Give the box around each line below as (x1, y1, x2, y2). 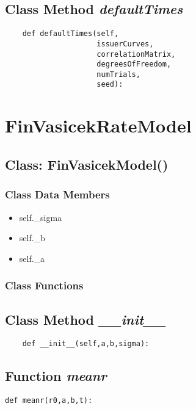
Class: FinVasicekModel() (5, 154, 169, 173)
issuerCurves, (96, 39, 154, 48)
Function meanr (5, 366, 107, 385)
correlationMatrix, (96, 49, 176, 59)
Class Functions (5, 278, 84, 293)
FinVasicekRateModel (5, 113, 192, 138)
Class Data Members (5, 187, 110, 202)
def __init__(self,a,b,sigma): (22, 339, 150, 349)
